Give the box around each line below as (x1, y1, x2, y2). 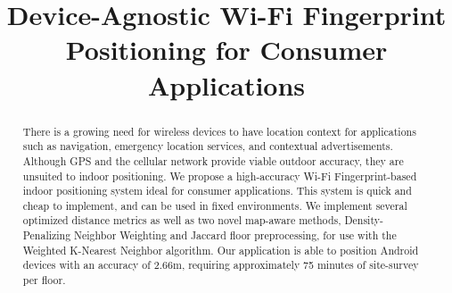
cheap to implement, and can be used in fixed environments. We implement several (22, 197, 407, 213)
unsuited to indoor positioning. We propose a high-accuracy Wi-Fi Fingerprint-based (22, 168, 417, 183)
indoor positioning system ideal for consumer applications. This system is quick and (22, 183, 412, 198)
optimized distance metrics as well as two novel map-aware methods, (22, 213, 341, 228)
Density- (344, 213, 383, 228)
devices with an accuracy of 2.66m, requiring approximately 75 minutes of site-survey (22, 257, 419, 272)
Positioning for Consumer (65, 31, 388, 68)
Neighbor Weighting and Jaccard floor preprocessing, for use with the (74, 228, 397, 243)
